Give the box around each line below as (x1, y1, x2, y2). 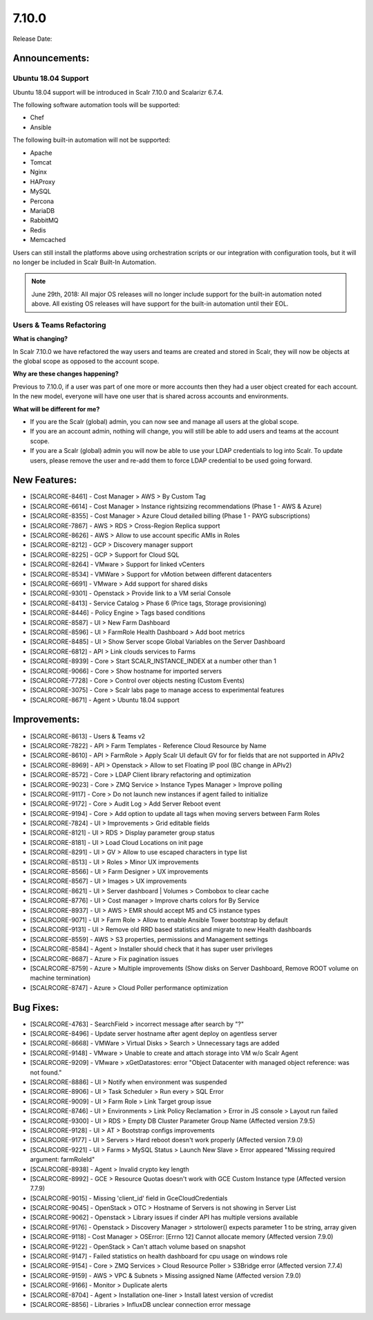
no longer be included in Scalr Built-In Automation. (12, 258, 157, 266)
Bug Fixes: (12, 1001, 59, 1013)
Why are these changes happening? (12, 370, 119, 378)
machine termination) (30, 974, 91, 982)
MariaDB (30, 207, 55, 214)
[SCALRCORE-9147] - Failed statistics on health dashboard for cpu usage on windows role (30, 1252, 288, 1261)
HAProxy (30, 177, 55, 186)
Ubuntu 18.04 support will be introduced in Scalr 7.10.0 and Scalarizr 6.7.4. (12, 88, 224, 96)
